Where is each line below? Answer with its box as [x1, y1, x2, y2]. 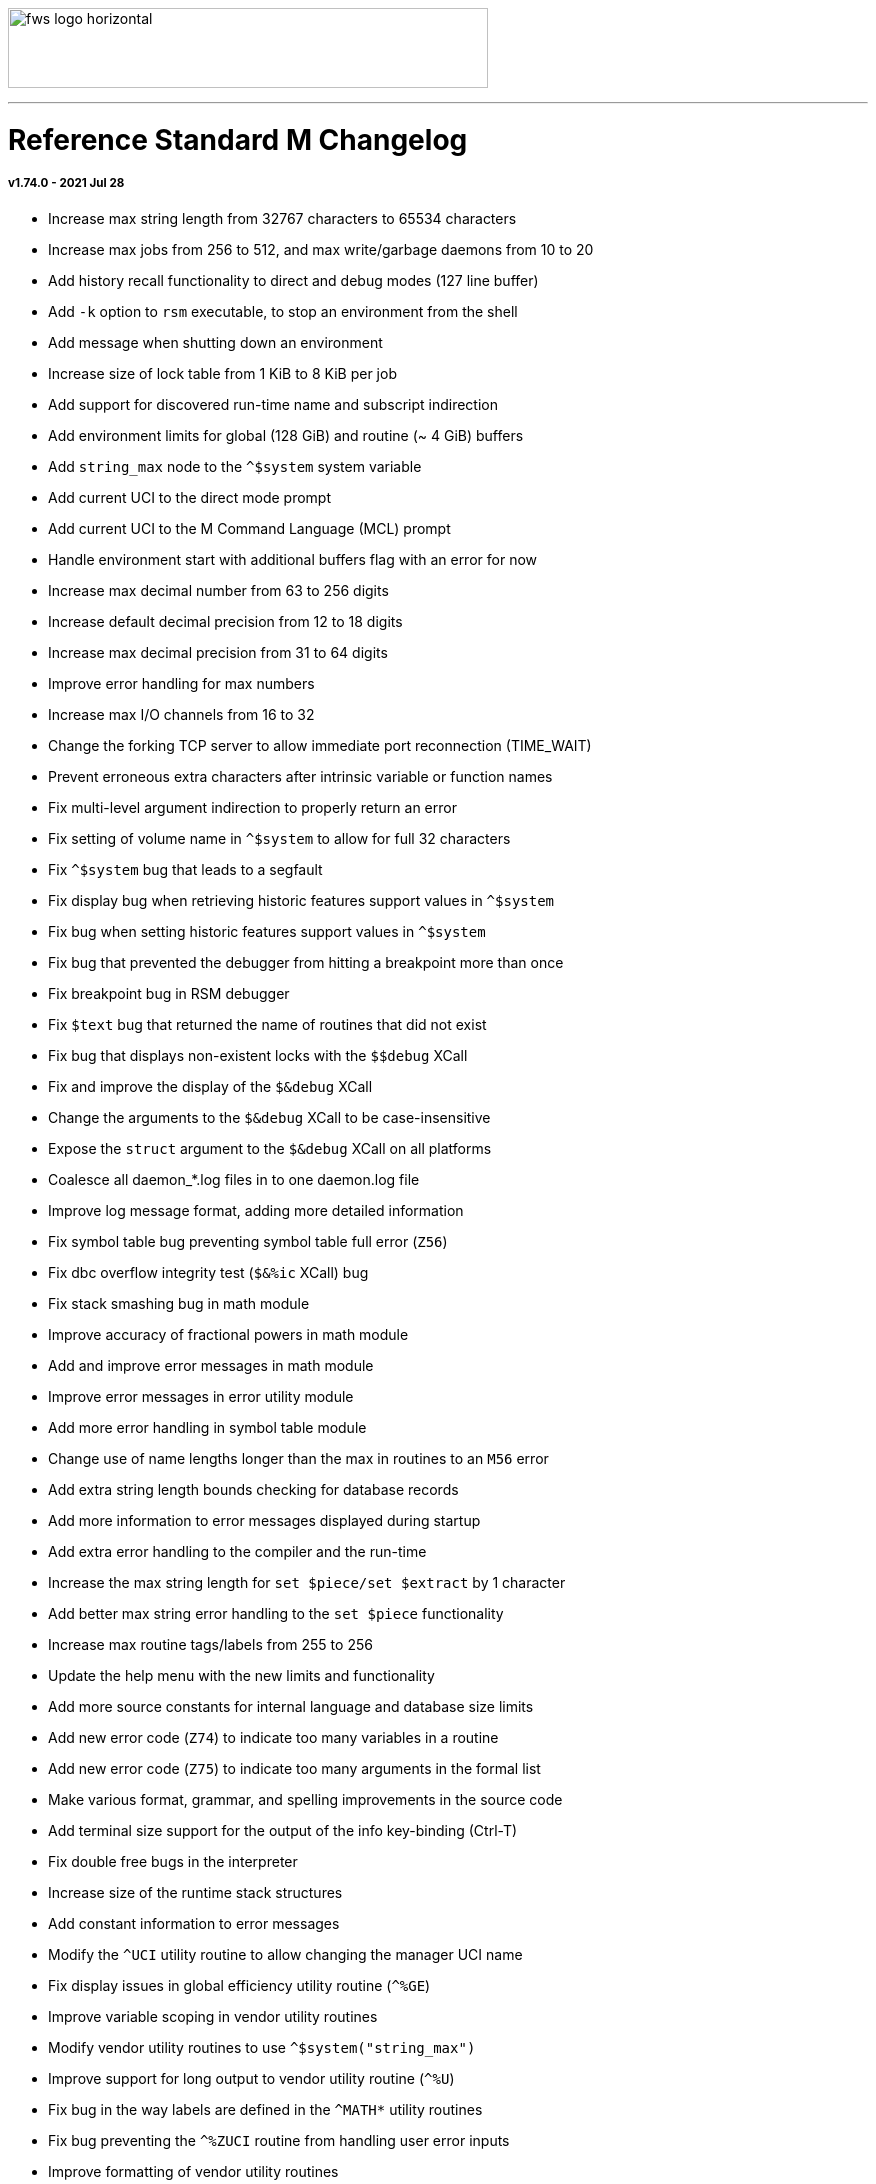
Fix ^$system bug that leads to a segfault [48, 860, 323, 878]
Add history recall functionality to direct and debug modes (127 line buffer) [48, 271, 539, 289]
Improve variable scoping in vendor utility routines [48, 2007, 378, 2025]
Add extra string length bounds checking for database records [48, 1480, 459, 1498]
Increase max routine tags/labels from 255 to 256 [48, 1635, 373, 1653]
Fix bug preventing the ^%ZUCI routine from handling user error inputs [48, 2131, 510, 2149]
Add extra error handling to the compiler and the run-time [48, 1542, 427, 1560]
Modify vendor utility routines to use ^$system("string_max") [48, 2038, 476, 2056]
